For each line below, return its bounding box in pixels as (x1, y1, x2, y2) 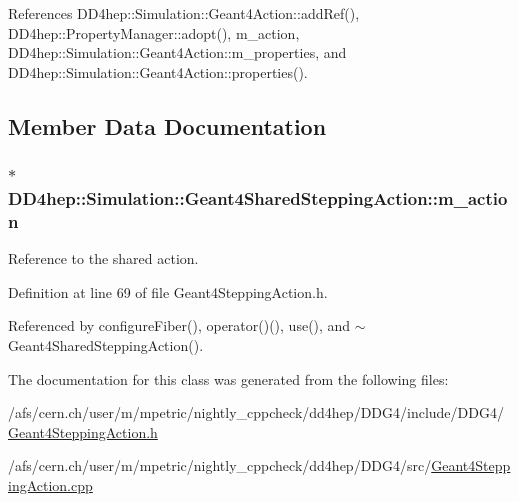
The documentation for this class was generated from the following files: (8, 368, 449, 389)
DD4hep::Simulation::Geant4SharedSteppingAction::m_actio (8, 186, 508, 210)
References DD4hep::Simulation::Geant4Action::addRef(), (8, 3, 360, 23)
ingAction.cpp (8, 474, 93, 495)
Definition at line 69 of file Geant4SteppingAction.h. (8, 281, 328, 302)
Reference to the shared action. (8, 248, 199, 269)
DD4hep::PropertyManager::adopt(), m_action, (8, 22, 300, 43)
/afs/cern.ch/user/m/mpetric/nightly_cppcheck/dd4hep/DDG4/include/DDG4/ (8, 402, 504, 423)
